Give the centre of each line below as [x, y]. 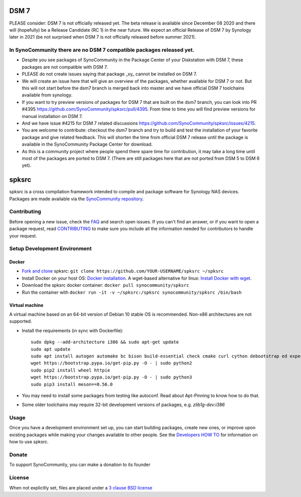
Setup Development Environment [51, 248]
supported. [21, 321]
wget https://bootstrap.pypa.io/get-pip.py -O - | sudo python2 [112, 363]
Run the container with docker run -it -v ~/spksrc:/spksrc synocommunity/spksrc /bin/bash [132, 292]
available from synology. [47, 95]
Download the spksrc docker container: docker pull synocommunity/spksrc [105, 285]
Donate [18, 455]
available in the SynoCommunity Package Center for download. [87, 144]
